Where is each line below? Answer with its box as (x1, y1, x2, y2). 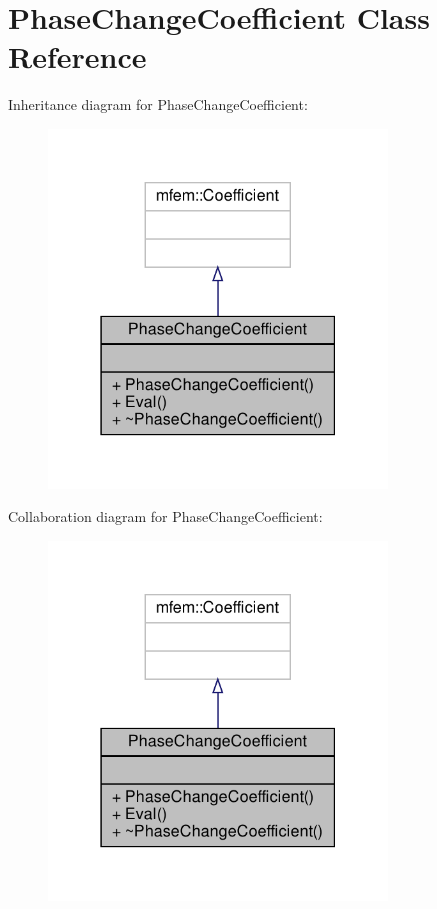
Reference (8, 36, 147, 77)
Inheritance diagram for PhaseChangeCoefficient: (8, 94, 308, 115)
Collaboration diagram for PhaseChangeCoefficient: (8, 506, 323, 527)
